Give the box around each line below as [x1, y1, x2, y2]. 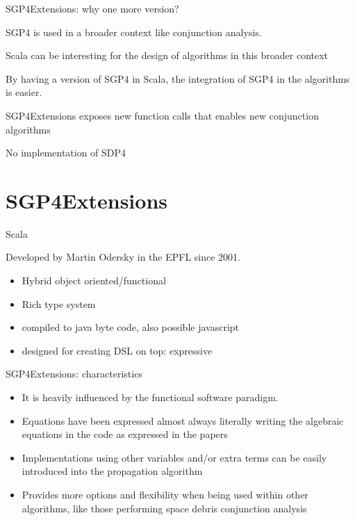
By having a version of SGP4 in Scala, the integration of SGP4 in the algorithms [6, 71, 350, 86]
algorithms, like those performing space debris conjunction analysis [22, 501, 307, 515]
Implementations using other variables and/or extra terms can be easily [22, 450, 327, 464]
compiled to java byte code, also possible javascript [22, 320, 240, 334]
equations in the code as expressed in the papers [22, 427, 228, 441]
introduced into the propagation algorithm [22, 464, 203, 478]
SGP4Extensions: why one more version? [6, 1, 179, 15]
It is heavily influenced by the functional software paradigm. [22, 390, 279, 405]
